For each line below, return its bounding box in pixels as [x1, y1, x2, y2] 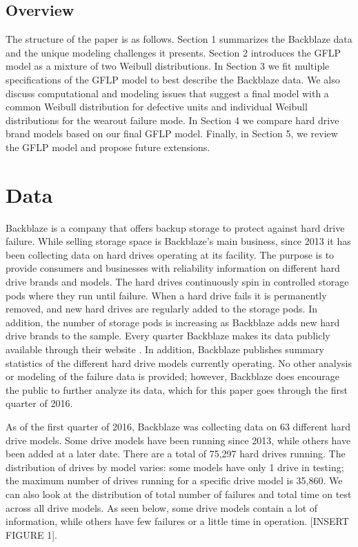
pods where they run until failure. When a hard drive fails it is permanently [6, 288, 327, 302]
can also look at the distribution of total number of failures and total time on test [6, 486, 352, 501]
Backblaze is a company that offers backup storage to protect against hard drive [6, 220, 345, 235]
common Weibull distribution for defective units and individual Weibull [6, 99, 308, 114]
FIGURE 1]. [6, 527, 57, 541]
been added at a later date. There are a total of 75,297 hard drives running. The [6, 446, 346, 461]
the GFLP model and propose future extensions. [6, 139, 210, 154]
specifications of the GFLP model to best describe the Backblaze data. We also [6, 72, 340, 86]
